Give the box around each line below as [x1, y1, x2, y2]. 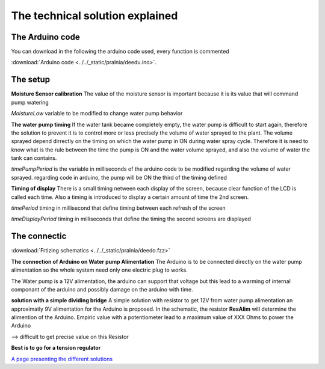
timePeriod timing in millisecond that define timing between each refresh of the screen [11, 204, 226, 212]
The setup [11, 75, 51, 85]
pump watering [11, 99, 49, 106]
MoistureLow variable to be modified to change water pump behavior [11, 110, 183, 117]
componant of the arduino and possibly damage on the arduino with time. [11, 285, 193, 293]
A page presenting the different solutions [11, 355, 113, 362]
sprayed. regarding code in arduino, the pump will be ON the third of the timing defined [11, 174, 227, 181]
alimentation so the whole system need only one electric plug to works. [11, 266, 188, 273]
